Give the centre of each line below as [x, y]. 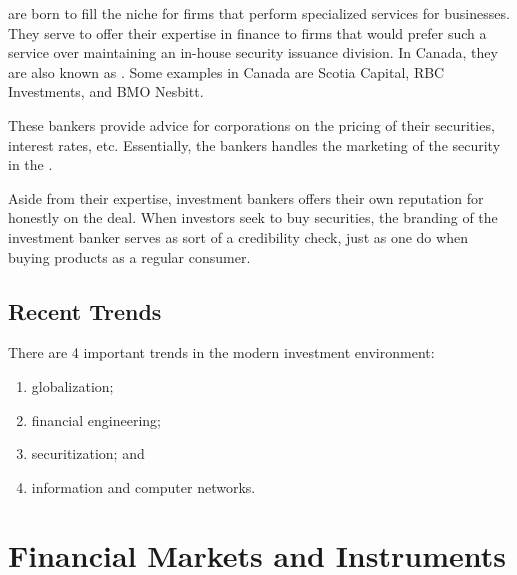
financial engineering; [96, 419]
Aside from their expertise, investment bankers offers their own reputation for [246, 197]
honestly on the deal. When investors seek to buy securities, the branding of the [253, 217]
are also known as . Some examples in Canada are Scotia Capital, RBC [226, 71]
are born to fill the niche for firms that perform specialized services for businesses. [259, 13]
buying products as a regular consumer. [129, 256]
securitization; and [88, 453]
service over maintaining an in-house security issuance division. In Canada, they [253, 52]
